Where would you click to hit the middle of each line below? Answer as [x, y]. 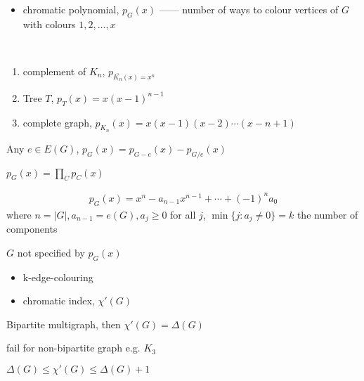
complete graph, [57, 122]
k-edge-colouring [58, 277]
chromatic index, [59, 301]
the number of [327, 214]
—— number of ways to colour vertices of [249, 9]
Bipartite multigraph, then [64, 324]
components [32, 229]
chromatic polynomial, [71, 9]
